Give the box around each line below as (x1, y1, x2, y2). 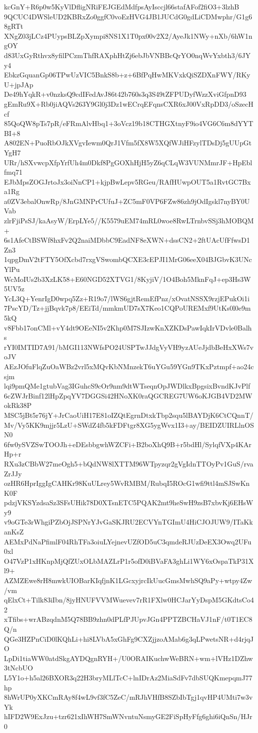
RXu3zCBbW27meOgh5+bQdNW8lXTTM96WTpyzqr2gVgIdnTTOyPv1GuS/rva (4, 458, 254, 468)
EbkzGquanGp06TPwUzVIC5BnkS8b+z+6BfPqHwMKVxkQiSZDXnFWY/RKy (4, 69, 251, 80)
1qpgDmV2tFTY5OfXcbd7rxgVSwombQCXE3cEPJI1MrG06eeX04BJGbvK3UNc (4, 254, 252, 265)
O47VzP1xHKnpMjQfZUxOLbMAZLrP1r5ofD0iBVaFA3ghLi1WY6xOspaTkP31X (4, 555, 254, 566)
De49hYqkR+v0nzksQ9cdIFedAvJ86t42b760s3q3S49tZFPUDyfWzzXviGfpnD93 (4, 89, 247, 99)
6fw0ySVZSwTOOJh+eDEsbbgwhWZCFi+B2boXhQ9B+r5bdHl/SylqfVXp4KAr (4, 439, 252, 449)
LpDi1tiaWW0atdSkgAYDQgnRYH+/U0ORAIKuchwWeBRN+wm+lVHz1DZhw (4, 653, 253, 663)
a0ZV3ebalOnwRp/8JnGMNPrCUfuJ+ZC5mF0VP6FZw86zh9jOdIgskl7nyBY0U (4, 196, 250, 206)
